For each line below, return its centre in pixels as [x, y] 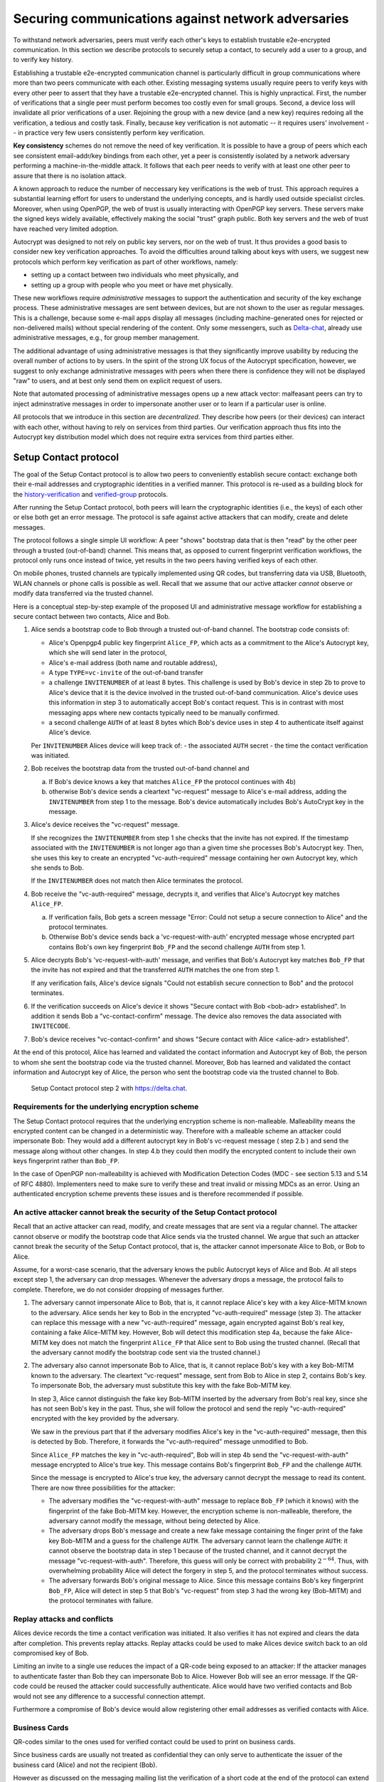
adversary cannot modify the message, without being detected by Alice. [154, 1520]
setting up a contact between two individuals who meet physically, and [135, 275]
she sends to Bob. [58, 867]
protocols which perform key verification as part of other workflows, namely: [126, 262]
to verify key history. [43, 60]
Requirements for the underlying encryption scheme [106, 1107]
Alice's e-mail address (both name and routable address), [133, 662]
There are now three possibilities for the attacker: [103, 1488]
